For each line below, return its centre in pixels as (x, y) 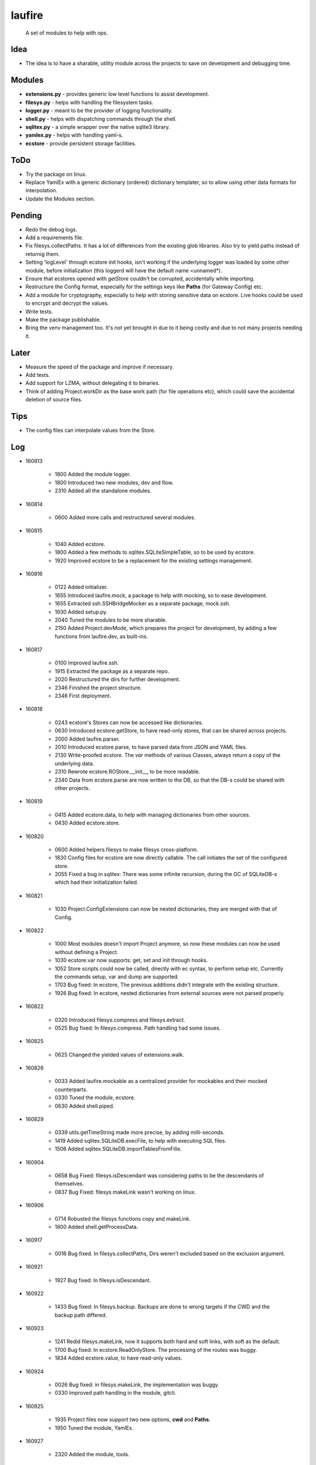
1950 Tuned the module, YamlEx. (94, 1427)
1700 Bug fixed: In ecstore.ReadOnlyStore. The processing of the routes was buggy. (156, 1350)
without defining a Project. (86, 952)
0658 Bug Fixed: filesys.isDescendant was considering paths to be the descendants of (159, 1176)
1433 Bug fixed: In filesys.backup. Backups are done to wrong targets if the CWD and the (162, 1307)
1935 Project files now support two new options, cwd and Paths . (133, 1420)
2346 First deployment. (83, 696)
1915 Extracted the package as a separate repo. (112, 671)
